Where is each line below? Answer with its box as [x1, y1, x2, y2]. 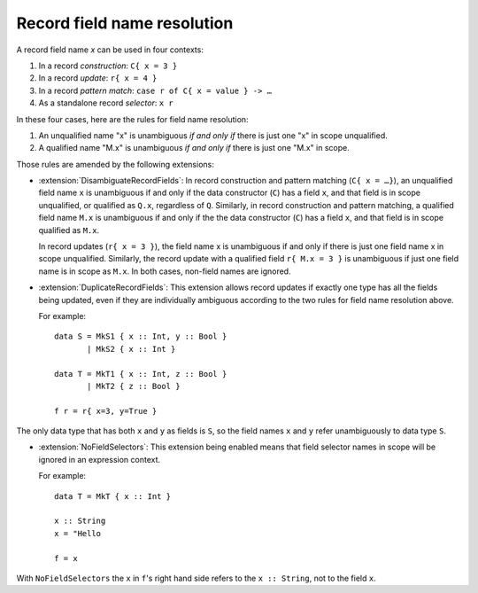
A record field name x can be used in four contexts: [16, 44, 204, 55]
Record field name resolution [16, 13, 234, 33]
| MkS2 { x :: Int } [87, 344, 176, 354]
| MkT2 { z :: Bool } [87, 381, 181, 391]
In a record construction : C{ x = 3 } [38, 60, 178, 71]
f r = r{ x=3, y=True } [54, 406, 158, 416]
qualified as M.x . [38, 224, 100, 235]
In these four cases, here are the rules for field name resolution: [16, 113, 249, 124]
